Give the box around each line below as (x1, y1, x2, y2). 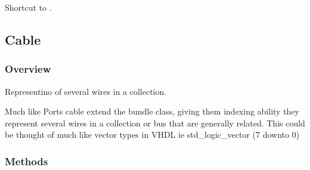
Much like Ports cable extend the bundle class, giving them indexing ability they (5, 105, 299, 118)
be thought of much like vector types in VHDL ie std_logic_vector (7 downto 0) (5, 128, 300, 141)
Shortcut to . (5, 1, 52, 13)
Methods (5, 153, 48, 168)
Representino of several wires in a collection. (5, 85, 167, 97)
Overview (5, 61, 51, 76)
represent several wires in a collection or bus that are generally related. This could (5, 116, 305, 129)
